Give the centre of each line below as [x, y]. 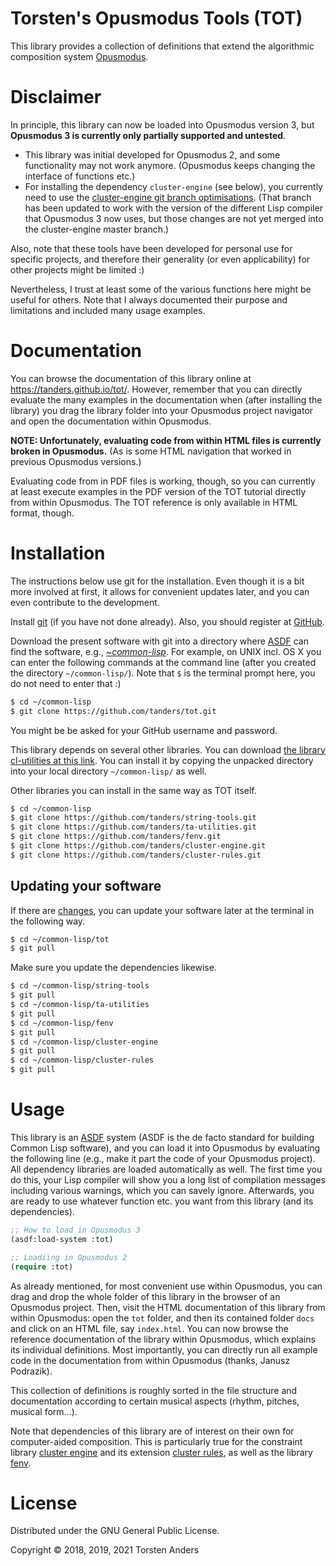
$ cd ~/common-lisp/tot [60, 939]
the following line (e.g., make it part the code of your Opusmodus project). [163, 1158]
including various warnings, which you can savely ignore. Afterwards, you [162, 1190]
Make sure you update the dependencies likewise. [113, 968]
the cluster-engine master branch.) [97, 229]
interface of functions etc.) [80, 176]
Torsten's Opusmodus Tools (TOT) [156, 18]
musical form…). [44, 1411]
